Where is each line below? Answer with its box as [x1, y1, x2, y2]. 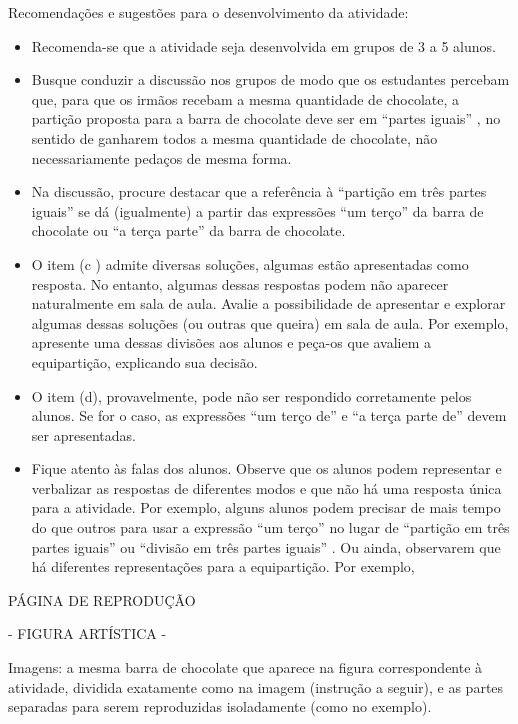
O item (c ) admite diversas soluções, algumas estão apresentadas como [31, 253, 469, 274]
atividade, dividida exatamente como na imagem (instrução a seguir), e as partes [8, 676, 504, 697]
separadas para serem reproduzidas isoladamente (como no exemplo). [8, 696, 432, 717]
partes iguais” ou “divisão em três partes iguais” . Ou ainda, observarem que [31, 536, 501, 557]
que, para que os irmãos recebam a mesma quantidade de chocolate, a [31, 88, 460, 109]
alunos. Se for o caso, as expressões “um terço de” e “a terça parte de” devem [31, 405, 507, 426]
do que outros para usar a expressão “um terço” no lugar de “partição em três [31, 517, 510, 538]
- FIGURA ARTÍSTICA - [8, 623, 167, 644]
